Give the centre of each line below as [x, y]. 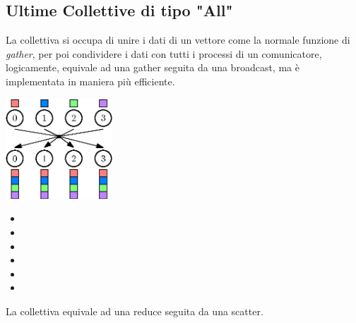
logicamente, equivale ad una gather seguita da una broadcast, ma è [153, 67]
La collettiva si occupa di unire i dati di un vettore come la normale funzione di [178, 40]
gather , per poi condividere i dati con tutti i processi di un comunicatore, [164, 53]
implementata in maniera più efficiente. [90, 81]
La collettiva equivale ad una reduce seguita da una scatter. [135, 311]
